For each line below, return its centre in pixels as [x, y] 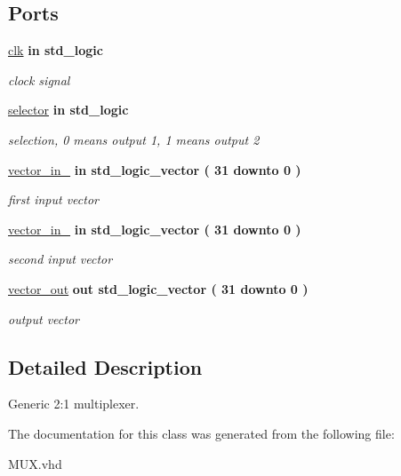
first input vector [53, 199]
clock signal [39, 79]
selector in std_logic [68, 110]
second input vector [60, 259]
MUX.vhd [35, 463]
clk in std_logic [56, 50]
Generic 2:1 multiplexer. [74, 404]
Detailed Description [105, 366]
